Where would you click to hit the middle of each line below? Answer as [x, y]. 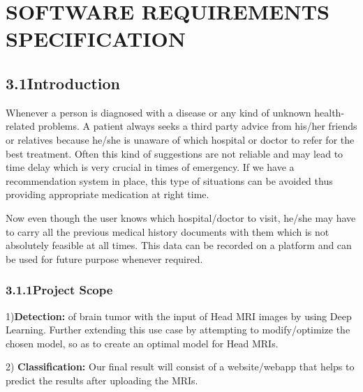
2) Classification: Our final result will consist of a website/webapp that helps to [180, 367]
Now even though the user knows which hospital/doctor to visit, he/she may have [181, 217]
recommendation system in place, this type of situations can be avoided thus [169, 180]
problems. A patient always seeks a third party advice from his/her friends [198, 126]
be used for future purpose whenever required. [104, 258]
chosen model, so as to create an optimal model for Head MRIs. [142, 343]
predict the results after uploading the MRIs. [102, 380]
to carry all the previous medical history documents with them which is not [168, 231]
